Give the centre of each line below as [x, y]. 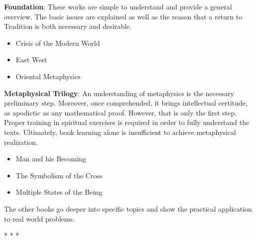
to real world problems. [40, 218]
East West [31, 60]
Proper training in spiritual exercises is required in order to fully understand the [127, 122]
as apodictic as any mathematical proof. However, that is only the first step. [121, 112]
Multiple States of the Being [59, 192]
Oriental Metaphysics [48, 76]
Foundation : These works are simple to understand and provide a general [118, 6]
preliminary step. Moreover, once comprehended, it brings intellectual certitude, [126, 103]
